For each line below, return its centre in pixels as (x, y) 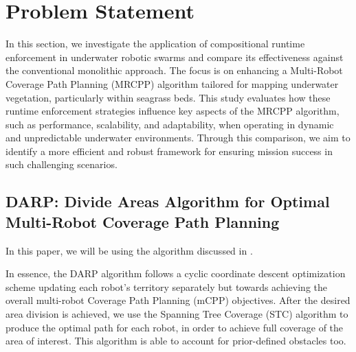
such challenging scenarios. (62, 164)
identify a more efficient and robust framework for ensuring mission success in (169, 151)
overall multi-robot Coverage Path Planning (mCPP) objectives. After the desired (178, 300)
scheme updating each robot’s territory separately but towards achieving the (166, 286)
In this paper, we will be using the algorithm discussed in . (129, 250)
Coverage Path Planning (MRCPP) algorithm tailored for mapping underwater (172, 83)
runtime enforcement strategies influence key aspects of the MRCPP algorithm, (173, 111)
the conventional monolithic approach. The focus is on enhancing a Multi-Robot (174, 70)
